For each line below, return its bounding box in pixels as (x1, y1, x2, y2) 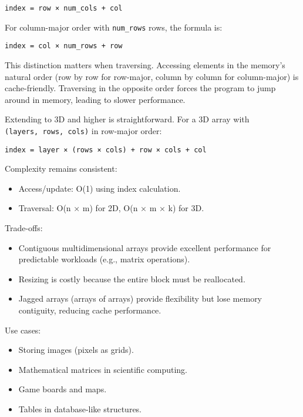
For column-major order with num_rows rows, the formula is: (5, 21, 223, 33)
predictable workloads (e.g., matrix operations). (18, 253, 190, 265)
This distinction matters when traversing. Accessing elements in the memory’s (5, 58, 285, 71)
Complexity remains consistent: (5, 162, 117, 175)
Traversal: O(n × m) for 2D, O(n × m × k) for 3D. (18, 202, 204, 214)
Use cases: (5, 323, 41, 336)
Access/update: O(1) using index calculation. (18, 182, 181, 194)
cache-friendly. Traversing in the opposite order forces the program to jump (5, 82, 276, 94)
